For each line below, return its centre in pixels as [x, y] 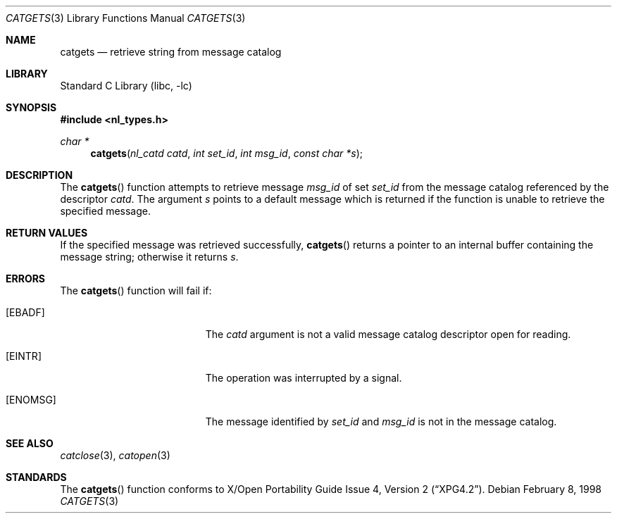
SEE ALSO [30, 443]
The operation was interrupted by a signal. [304, 378]
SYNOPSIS [31, 107]
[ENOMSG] [31, 400]
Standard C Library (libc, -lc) [126, 86]
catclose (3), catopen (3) [115, 455]
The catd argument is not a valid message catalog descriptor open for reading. [388, 334]
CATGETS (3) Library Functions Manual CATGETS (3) [126, 18]
